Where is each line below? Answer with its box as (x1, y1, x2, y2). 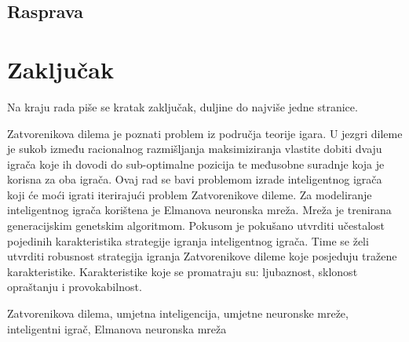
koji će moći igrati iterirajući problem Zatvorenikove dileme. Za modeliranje (7, 186, 372, 202)
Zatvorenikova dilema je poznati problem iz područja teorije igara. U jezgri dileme (7, 125, 403, 141)
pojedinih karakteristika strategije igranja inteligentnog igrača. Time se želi (7, 232, 369, 249)
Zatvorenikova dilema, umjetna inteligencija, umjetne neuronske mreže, (7, 305, 349, 322)
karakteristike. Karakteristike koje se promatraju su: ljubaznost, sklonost (7, 263, 358, 279)
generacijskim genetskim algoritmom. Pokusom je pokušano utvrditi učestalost (7, 217, 385, 234)
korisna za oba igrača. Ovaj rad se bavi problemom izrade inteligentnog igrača (7, 171, 382, 187)
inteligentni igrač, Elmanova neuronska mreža (7, 320, 227, 337)
